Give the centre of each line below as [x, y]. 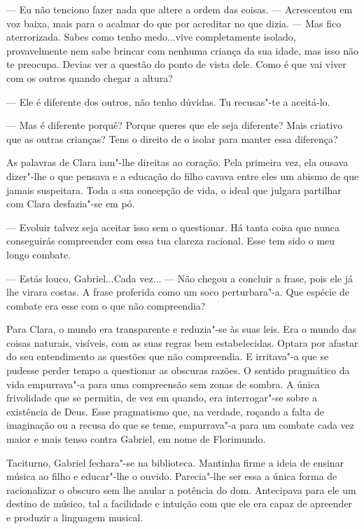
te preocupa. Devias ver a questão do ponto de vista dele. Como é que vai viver [176, 64]
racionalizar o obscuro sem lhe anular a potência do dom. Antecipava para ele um [181, 489]
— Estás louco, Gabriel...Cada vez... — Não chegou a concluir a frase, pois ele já [180, 278]
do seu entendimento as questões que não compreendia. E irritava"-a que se [168, 356]
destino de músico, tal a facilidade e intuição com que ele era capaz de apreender [180, 503]
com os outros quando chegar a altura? [90, 77]
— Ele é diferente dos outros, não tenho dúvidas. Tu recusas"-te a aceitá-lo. [168, 101]
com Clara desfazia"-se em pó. [71, 204]
